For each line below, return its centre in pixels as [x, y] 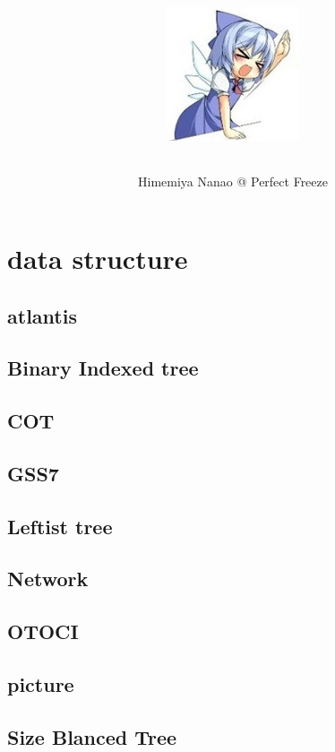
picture [41, 684]
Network [48, 579]
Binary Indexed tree [103, 368]
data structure [98, 258]
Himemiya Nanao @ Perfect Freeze [233, 182]
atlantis [42, 315]
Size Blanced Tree [92, 736]
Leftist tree [60, 526]
